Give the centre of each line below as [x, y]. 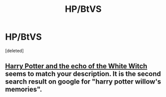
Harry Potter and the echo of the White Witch [76, 66]
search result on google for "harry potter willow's [83, 82]
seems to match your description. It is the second [83, 74]
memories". [24, 89]
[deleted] [14, 50]
